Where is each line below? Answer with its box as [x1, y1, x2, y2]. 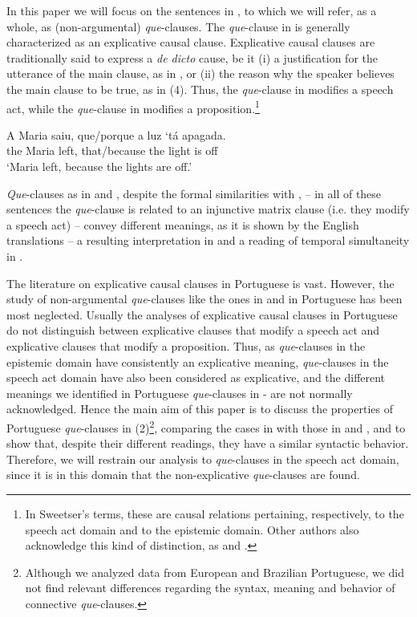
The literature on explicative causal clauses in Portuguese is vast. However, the [6, 274, 395, 291]
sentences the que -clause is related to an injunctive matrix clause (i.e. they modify [6, 201, 410, 217]
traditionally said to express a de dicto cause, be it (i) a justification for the [6, 49, 378, 66]
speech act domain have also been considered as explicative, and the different [6, 369, 386, 386]
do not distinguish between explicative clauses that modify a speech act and [6, 322, 380, 339]
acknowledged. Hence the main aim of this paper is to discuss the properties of [6, 400, 393, 417]
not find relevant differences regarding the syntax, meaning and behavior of [25, 579, 395, 596]
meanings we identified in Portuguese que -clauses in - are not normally [6, 384, 353, 401]
